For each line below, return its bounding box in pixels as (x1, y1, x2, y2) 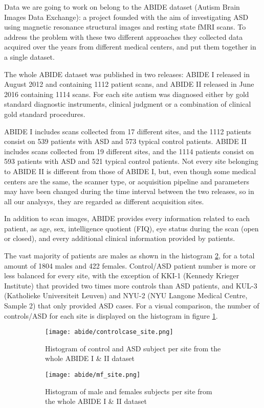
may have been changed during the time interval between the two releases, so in (4, 186, 254, 197)
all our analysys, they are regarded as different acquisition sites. (4, 196, 204, 206)
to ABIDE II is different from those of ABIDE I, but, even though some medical (4, 165, 256, 176)
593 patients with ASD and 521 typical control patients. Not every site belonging (4, 156, 258, 166)
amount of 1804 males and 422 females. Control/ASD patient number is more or (4, 260, 256, 271)
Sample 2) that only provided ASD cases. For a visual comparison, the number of (4, 300, 259, 311)
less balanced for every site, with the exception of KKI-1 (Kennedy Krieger (4, 270, 239, 281)
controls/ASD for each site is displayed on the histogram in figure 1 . (4, 310, 218, 321)
